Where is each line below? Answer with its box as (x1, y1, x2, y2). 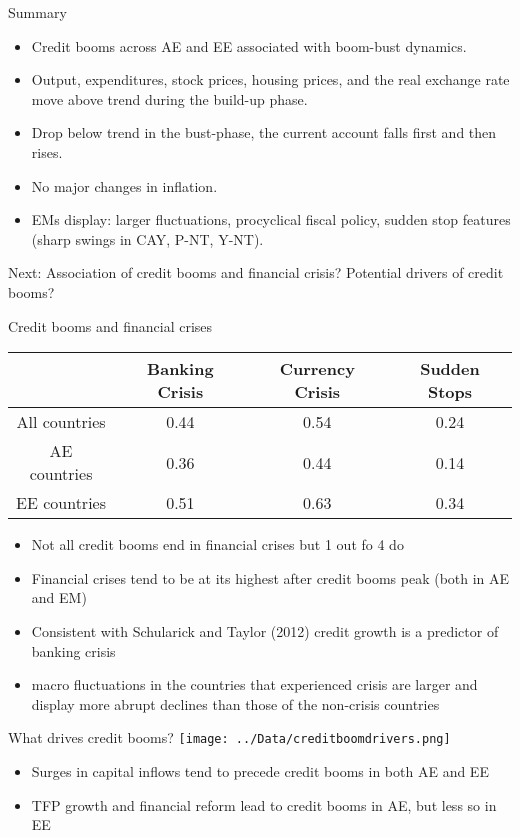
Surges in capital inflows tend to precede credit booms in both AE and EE (31, 760, 489, 781)
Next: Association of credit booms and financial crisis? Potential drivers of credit (8, 262, 504, 283)
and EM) (31, 587, 87, 608)
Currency (279, 357, 355, 381)
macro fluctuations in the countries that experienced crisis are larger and (31, 674, 478, 695)
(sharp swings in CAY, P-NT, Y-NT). (31, 228, 264, 249)
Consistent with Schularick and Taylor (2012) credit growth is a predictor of (31, 620, 499, 641)
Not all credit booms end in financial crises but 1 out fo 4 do (31, 534, 404, 555)
